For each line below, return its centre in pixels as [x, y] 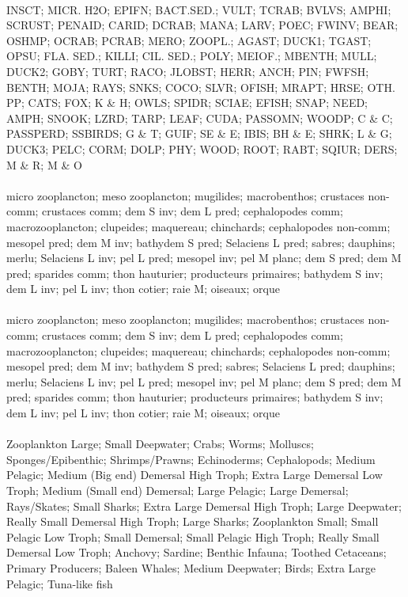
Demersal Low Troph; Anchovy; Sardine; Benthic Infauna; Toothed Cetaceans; [196, 552]
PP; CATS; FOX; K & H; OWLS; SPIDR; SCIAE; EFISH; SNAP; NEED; [187, 103]
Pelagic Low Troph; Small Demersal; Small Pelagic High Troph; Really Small [193, 536]
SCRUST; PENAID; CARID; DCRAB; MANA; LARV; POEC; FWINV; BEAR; [202, 25]
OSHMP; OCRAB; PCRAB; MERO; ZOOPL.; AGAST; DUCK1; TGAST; [189, 40]
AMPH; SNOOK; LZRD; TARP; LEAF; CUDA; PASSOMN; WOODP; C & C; [200, 118]
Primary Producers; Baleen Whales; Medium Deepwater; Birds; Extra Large [191, 567]
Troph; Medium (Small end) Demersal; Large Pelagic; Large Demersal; [178, 490]
